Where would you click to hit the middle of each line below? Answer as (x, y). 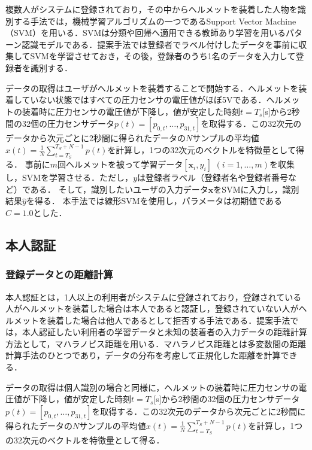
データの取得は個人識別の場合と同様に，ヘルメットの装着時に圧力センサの (152, 387)
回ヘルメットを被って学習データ (120, 164)
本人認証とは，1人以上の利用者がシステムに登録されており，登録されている (154, 297)
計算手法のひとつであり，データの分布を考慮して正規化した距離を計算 (143, 355)
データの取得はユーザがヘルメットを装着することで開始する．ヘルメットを (152, 88)
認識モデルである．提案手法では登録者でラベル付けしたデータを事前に (160, 44)
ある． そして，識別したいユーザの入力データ (119, 189)
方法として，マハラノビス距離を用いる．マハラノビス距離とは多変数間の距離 (156, 343)
